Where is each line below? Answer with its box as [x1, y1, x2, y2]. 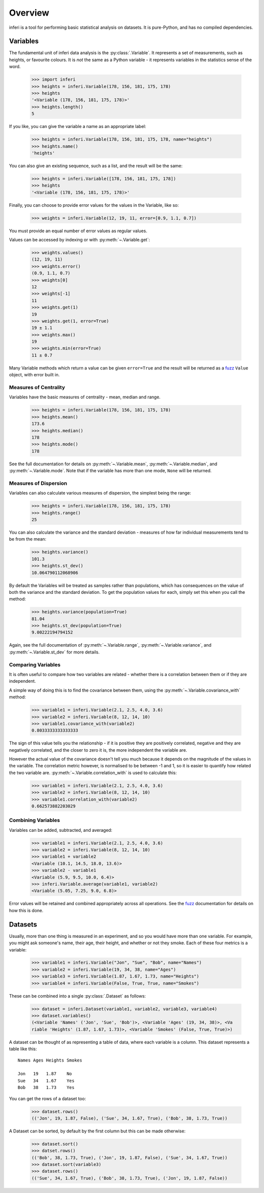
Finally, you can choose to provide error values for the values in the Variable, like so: [9, 202, 179, 208]
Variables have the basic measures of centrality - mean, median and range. [9, 394, 161, 400]
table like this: [9, 1046, 37, 1052]
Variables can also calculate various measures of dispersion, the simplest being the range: [9, 490, 192, 496]
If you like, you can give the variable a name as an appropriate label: [9, 124, 146, 130]
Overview [9, 7, 49, 18]
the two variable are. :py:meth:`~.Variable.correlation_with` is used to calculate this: [9, 770, 177, 776]
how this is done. [9, 907, 44, 913]
